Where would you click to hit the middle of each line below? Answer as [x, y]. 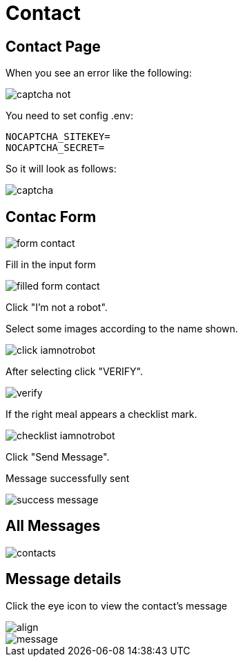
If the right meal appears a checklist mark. [101, 414]
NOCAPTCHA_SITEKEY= [58, 137]
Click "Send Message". [58, 457]
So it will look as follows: [61, 169]
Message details [64, 579]
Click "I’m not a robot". [57, 308]
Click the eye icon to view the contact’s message [116, 605]
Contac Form [51, 217]
